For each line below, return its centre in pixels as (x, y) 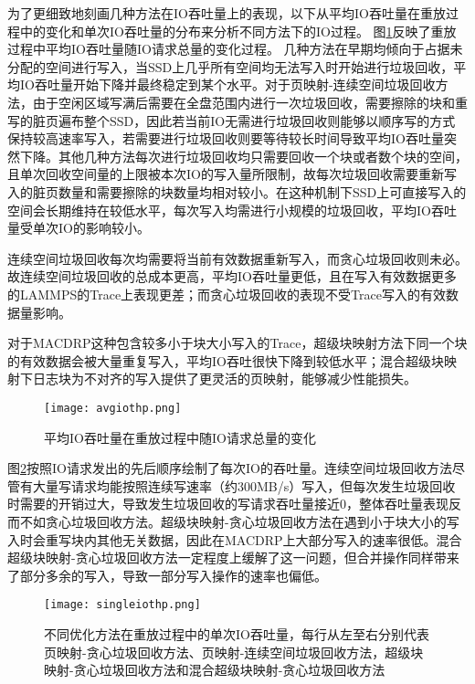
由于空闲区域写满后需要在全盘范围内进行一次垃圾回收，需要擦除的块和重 (250, 102)
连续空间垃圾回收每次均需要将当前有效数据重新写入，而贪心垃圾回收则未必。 (237, 258)
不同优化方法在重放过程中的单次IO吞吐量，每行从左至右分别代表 (237, 633)
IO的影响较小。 (104, 228)
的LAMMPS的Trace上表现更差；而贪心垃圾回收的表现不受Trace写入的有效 (227, 294)
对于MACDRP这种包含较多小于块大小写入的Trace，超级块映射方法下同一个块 (237, 343)
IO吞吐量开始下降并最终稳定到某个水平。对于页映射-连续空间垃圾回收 (227, 84)
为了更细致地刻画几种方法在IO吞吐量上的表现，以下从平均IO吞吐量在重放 (227, 13)
